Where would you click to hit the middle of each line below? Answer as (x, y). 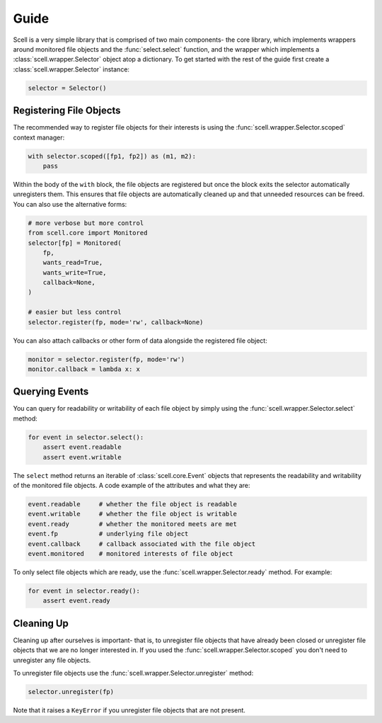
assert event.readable (82, 447)
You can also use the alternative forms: (70, 204)
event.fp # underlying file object (108, 534)
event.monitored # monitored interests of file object (131, 553)
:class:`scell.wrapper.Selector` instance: (71, 69)
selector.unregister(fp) (71, 691)
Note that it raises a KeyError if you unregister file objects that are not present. (129, 710)
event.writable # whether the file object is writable (132, 514)
